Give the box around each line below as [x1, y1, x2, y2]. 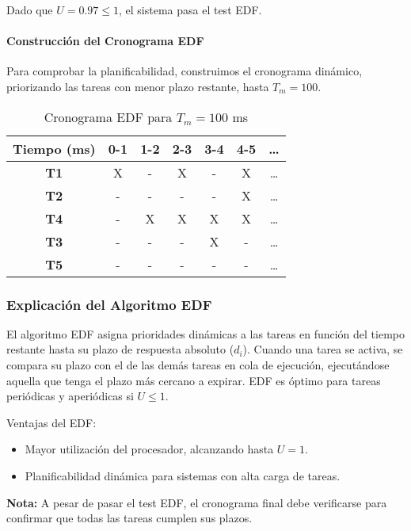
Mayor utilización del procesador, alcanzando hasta [25, 441, 274, 457]
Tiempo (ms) [13, 139, 96, 158]
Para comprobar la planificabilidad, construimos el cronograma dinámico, [6, 63, 363, 79]
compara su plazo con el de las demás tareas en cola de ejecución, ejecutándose [6, 356, 390, 372]
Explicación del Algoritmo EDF [6, 294, 212, 314]
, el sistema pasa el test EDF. [118, 2, 262, 17]
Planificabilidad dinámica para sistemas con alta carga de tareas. [25, 467, 341, 483]
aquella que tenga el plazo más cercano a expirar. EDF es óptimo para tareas [6, 372, 381, 388]
